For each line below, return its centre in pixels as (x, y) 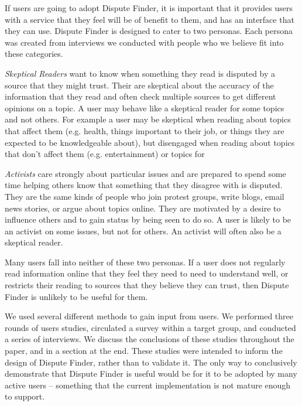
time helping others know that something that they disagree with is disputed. (144, 185)
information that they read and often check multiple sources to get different (140, 96)
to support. (25, 396)
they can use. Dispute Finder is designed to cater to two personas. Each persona (149, 31)
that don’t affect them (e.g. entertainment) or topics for (105, 154)
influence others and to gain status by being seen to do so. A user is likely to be (148, 219)
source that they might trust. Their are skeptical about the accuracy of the (139, 85)
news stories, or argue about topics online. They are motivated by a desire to (143, 208)
